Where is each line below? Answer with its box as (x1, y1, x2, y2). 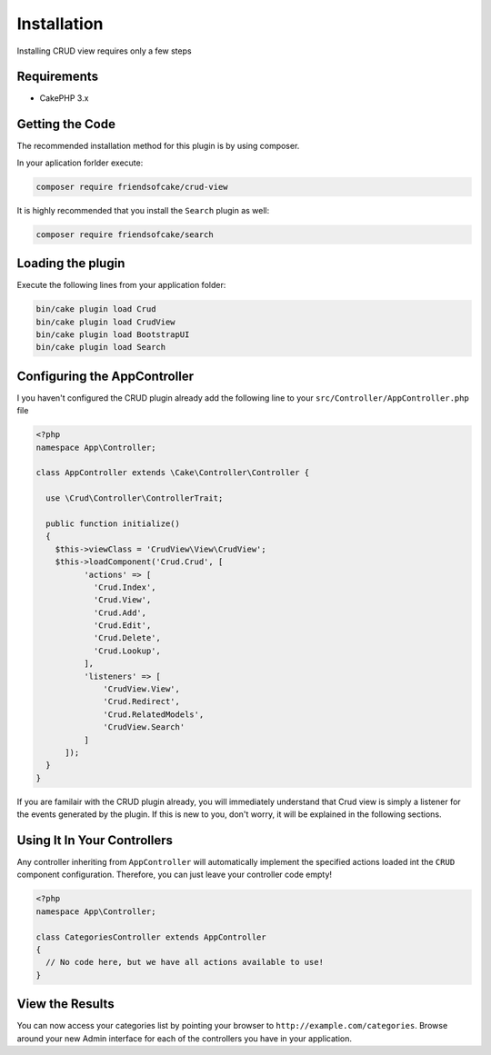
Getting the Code (16, 116, 115, 132)
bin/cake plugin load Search (35, 342, 166, 353)
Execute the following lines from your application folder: (16, 280, 226, 291)
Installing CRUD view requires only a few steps (16, 45, 192, 56)
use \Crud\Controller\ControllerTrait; (45, 493, 224, 503)
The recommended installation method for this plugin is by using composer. (16, 141, 300, 152)
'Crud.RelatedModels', (103, 709, 205, 720)
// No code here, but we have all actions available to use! (45, 957, 325, 968)
